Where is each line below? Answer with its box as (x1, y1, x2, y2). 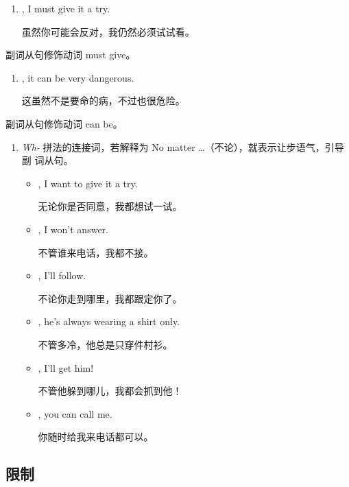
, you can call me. (38, 406, 112, 420)
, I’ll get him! (38, 360, 94, 375)
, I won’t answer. (38, 222, 108, 236)
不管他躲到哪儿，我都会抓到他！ (38, 383, 182, 398)
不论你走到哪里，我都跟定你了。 (38, 291, 182, 305)
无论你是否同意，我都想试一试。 (38, 199, 182, 213)
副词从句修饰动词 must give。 (5, 47, 136, 62)
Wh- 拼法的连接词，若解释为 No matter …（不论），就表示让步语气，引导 (21, 139, 344, 154)
